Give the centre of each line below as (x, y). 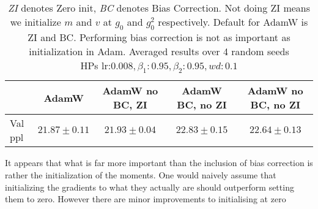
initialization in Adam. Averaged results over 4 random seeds (159, 51)
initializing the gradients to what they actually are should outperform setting (150, 187)
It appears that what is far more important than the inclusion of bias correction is (159, 163)
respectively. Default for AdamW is (233, 22)
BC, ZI (130, 105)
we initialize (35, 22)
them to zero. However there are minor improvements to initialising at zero (146, 199)
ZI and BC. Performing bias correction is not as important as (159, 37)
